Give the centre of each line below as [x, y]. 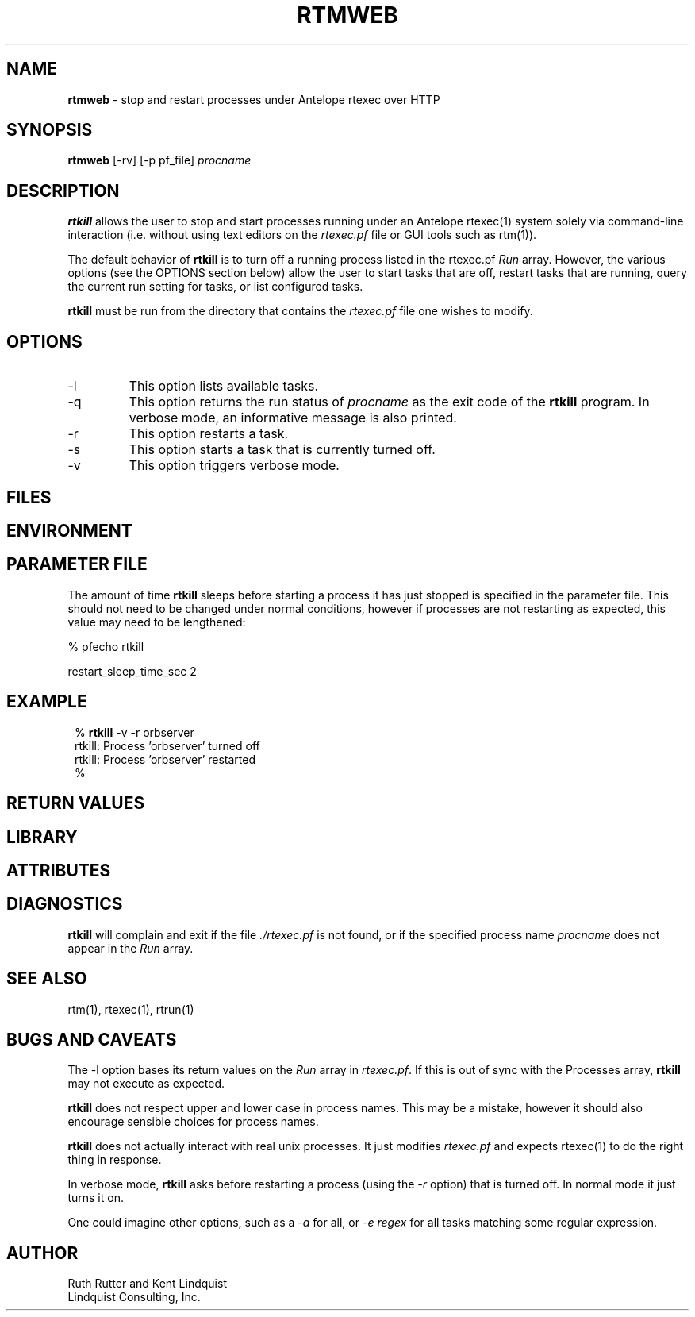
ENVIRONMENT [69, 530]
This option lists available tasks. [224, 386]
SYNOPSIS [50, 130]
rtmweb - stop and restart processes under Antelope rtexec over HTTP [254, 99]
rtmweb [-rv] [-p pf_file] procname [159, 160]
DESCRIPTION [63, 191]
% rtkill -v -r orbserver [134, 732]
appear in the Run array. [131, 948]
